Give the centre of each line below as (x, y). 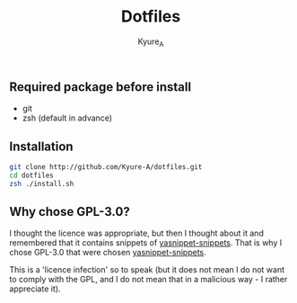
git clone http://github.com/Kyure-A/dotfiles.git (106, 167)
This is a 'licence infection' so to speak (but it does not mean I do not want (147, 270)
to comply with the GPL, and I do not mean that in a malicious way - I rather (148, 280)
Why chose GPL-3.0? (70, 212)
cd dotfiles (31, 175)
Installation (41, 146)
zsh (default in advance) (67, 118)
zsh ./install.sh (42, 183)
